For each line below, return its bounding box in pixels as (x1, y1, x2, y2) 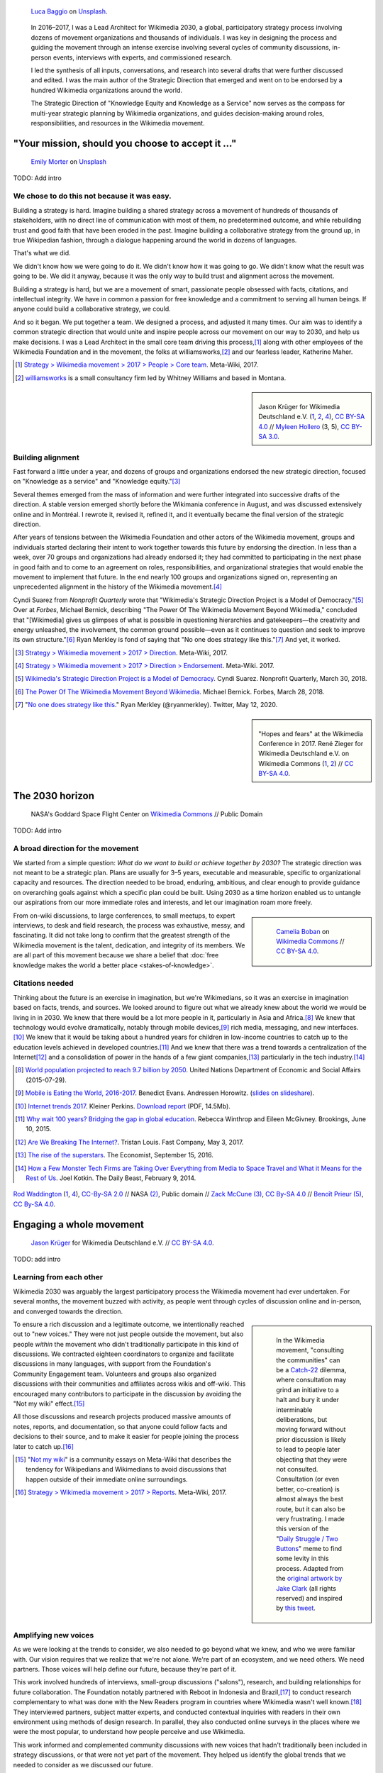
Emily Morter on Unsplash (30, 157, 106, 166)
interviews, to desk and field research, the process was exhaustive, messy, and (13, 921, 245, 930)
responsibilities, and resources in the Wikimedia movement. (30, 118, 205, 127)
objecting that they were (276, 1455, 348, 1464)
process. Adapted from (276, 1564, 344, 1572)
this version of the (276, 1525, 329, 1533)
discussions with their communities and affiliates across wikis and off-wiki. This (13, 1379, 246, 1388)
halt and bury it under (276, 1396, 340, 1404)
